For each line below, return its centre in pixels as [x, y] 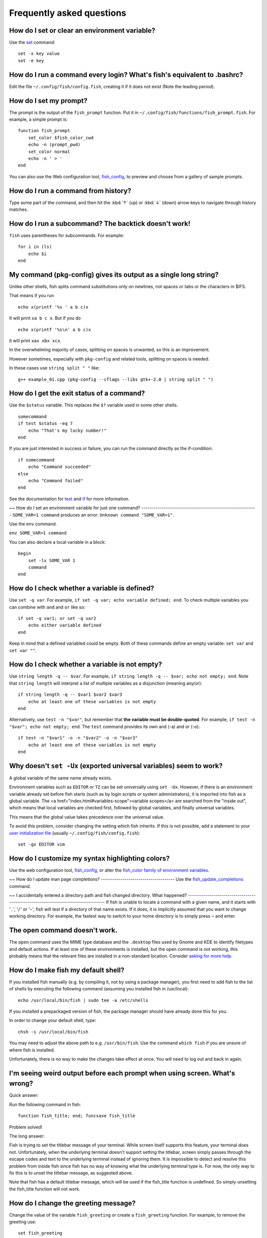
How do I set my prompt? [48, 101]
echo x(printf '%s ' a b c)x [53, 307]
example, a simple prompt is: [38, 119]
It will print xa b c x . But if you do [45, 318]
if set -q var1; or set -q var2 [57, 618]
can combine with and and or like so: [47, 607]
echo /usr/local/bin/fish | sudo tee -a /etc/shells [83, 1000]
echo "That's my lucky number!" [67, 430]
